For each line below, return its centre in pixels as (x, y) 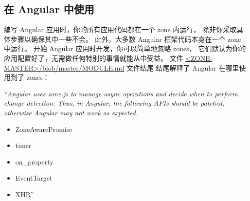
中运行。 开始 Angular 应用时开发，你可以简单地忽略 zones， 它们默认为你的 (125, 48)
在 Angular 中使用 (49, 9)
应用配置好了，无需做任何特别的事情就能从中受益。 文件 (94, 58)
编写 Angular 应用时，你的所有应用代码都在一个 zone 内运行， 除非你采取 (120, 29)
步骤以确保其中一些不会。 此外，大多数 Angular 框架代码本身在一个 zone (126, 39)
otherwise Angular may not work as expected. (71, 112)
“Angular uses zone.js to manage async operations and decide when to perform (121, 93)
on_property (34, 161)
